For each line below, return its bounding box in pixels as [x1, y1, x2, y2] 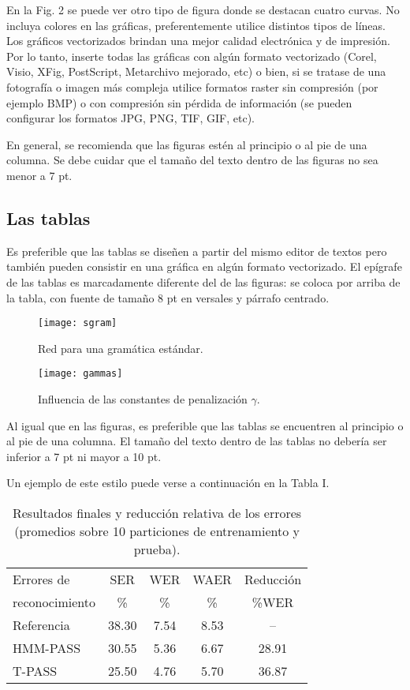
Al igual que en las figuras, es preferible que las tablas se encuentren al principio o [6, 417, 404, 433]
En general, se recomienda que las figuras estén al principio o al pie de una [6, 136, 367, 152]
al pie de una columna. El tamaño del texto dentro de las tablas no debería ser [6, 433, 387, 449]
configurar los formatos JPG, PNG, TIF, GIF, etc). [6, 110, 255, 126]
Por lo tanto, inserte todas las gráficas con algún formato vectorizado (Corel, [6, 47, 377, 64]
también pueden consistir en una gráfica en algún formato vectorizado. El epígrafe [6, 258, 402, 275]
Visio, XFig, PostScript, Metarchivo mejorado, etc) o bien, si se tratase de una [6, 63, 386, 80]
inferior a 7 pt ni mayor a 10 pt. [6, 448, 162, 464]
